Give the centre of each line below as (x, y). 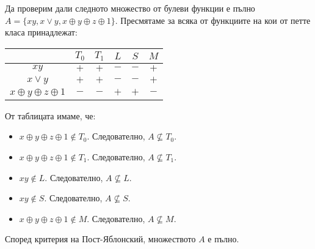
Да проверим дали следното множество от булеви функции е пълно (130, 8)
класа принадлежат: (41, 32)
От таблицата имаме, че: (50, 115)
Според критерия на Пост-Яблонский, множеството (100, 239)
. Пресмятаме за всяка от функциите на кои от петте (213, 20)
